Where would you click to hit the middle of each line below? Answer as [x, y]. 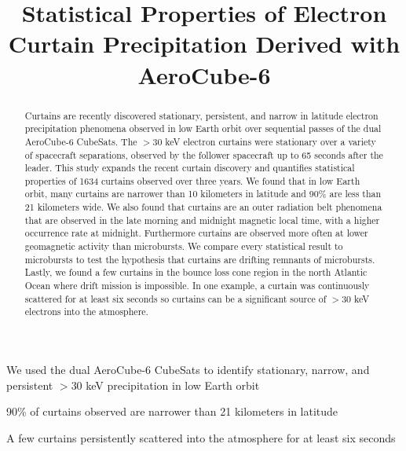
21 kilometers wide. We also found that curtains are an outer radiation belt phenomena [203, 207]
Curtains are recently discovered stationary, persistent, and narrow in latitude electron [201, 115]
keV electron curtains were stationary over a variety [271, 141]
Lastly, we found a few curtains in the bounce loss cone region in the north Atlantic [196, 272]
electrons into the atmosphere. [86, 312]
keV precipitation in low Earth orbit [173, 385]
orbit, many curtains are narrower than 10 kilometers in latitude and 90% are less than [203, 194]
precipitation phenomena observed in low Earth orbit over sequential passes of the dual [203, 128]
